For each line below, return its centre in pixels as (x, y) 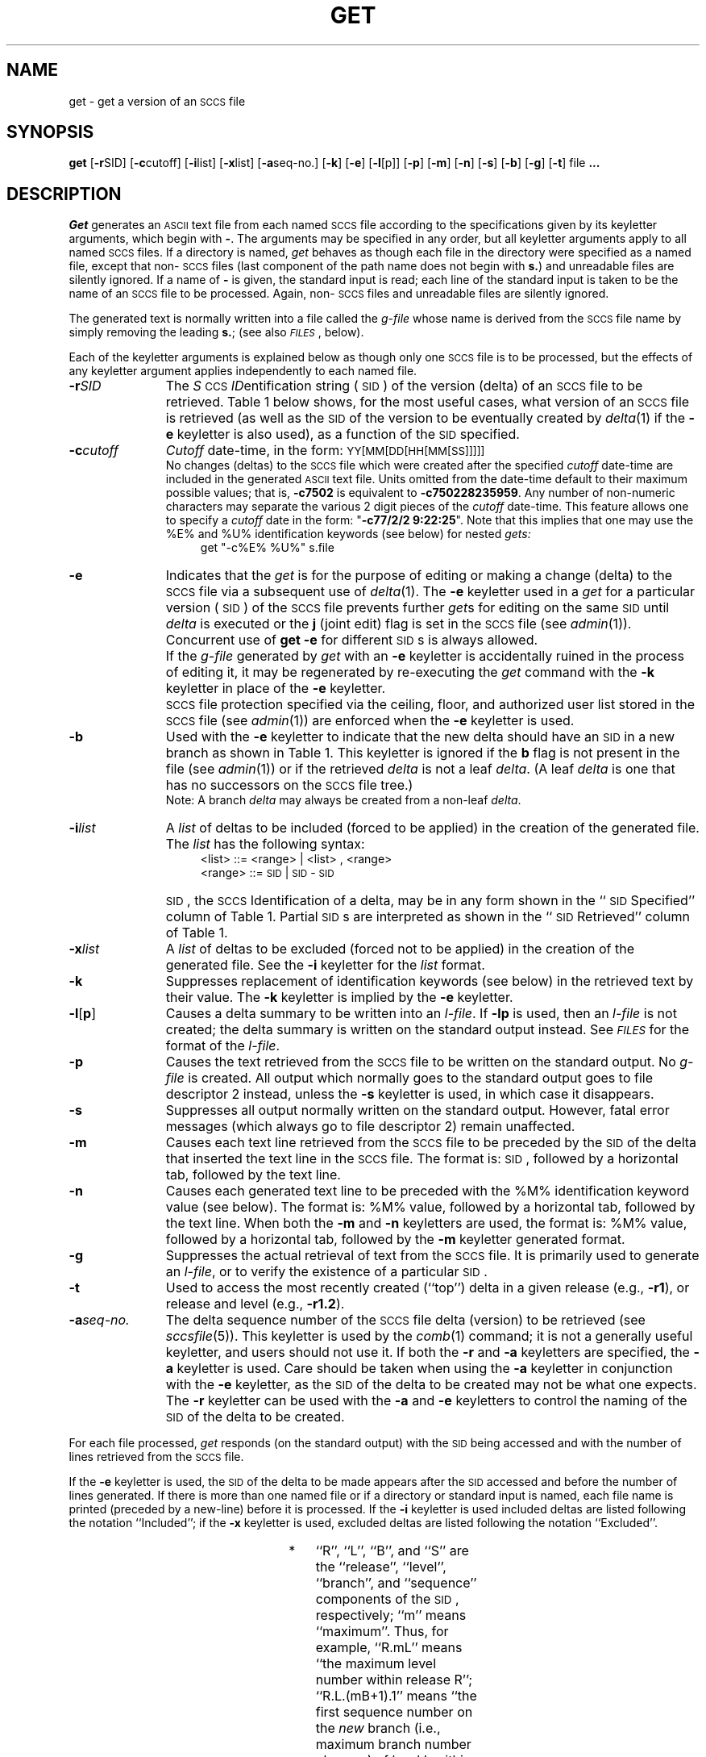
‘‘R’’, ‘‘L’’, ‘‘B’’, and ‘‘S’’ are (392, 1551)
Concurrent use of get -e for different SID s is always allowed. (352, 640)
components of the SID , (387, 1599)
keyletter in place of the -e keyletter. (276, 689)
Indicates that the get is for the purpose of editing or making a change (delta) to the (419, 576)
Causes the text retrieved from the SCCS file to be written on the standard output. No (421, 1062)
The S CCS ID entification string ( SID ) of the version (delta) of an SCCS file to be (404, 386)
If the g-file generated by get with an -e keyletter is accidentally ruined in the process (425, 656)
